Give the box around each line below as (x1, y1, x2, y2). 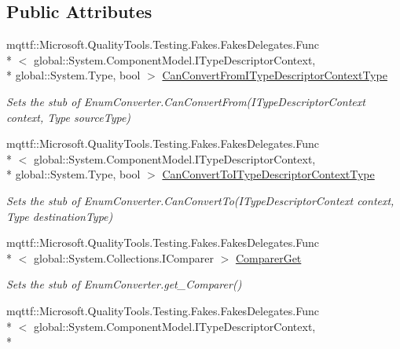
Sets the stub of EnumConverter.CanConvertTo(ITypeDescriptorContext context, (6, 192, 394, 208)
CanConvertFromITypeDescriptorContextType (162, 67, 387, 83)
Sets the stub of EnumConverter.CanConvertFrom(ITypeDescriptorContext (6, 93, 365, 109)
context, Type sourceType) (6, 108, 131, 125)
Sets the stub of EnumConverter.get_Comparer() (6, 276, 242, 292)
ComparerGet (235, 249, 302, 266)
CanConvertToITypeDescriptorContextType (162, 166, 375, 182)
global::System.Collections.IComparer (33, 249, 214, 266)
